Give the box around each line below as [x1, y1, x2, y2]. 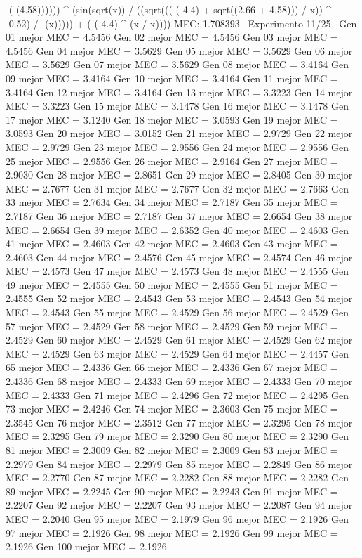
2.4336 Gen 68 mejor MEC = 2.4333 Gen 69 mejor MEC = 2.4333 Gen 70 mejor [6, 374, 353, 389]
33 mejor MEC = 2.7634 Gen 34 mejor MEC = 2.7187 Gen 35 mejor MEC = [6, 195, 338, 209]
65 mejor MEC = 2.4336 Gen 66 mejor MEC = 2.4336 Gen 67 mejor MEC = [6, 360, 338, 375]
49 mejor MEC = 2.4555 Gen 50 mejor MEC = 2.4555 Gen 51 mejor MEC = [6, 277, 338, 292]
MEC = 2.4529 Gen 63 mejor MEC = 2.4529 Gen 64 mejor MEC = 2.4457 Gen [6, 346, 349, 361]
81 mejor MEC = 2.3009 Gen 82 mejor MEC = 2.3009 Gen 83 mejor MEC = [6, 443, 338, 457]
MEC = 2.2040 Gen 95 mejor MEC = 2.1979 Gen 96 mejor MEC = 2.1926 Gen [6, 511, 349, 526]
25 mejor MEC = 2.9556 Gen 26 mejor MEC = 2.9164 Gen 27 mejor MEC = [6, 153, 338, 168]
